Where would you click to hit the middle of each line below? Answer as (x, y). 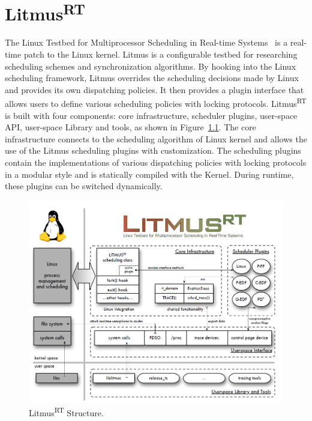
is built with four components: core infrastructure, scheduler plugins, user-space (151, 115)
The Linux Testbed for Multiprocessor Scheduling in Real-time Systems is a (146, 42)
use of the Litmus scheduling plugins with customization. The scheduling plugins (153, 150)
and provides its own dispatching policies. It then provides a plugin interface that (154, 89)
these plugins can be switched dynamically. (84, 186)
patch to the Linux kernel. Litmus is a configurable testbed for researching (160, 54)
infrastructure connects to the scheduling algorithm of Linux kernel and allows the (156, 138)
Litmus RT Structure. (66, 412)
